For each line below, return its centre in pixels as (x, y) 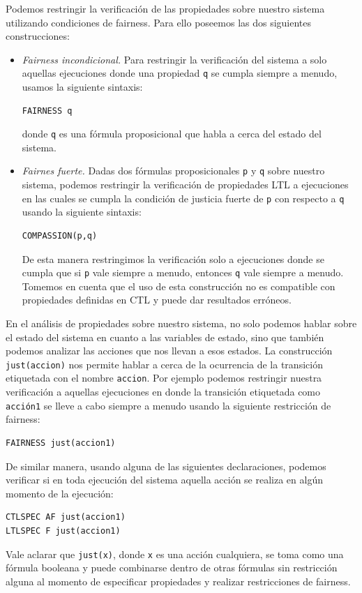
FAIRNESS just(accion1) (61, 443)
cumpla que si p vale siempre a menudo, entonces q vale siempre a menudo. (183, 272)
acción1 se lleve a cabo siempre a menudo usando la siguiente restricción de (168, 405)
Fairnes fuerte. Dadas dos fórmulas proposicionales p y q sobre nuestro (173, 171)
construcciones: (38, 36)
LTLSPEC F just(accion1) (63, 531)
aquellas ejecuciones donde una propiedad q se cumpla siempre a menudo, (180, 73)
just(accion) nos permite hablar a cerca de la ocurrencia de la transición (164, 364)
